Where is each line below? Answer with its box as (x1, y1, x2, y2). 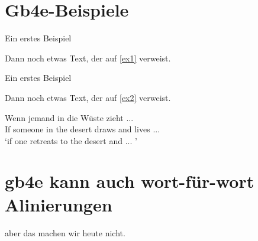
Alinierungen (5, 192, 112, 216)
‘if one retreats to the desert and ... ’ (5, 134, 137, 146)
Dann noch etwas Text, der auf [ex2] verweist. (5, 91, 171, 103)
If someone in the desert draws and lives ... (5, 123, 160, 135)
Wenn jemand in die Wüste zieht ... (5, 111, 134, 123)
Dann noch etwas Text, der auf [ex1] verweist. (5, 51, 171, 64)
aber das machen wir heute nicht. (5, 226, 125, 239)
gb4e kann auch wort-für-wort (5, 169, 254, 193)
